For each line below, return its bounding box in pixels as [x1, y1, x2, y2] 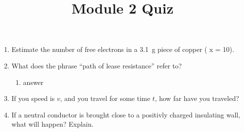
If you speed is [11, 93, 55, 103]
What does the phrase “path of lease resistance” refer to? [11, 60, 182, 70]
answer [23, 77, 44, 87]
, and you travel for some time [60, 93, 150, 103]
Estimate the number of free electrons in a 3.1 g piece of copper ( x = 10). [11, 44, 234, 54]
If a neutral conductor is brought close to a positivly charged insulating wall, [11, 109, 241, 119]
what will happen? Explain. [11, 119, 94, 129]
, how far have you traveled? [155, 93, 239, 103]
